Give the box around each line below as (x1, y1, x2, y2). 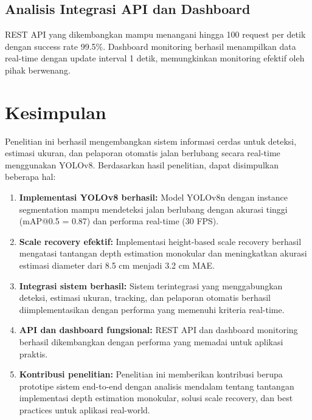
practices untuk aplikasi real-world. (19, 403, 150, 416)
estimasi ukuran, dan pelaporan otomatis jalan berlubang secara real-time (5, 146, 280, 159)
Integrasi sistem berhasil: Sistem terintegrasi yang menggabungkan (19, 279, 283, 292)
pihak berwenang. (5, 63, 71, 76)
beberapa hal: (5, 170, 56, 183)
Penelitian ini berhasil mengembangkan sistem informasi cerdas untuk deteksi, (5, 134, 297, 147)
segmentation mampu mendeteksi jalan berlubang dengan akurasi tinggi (19, 202, 288, 215)
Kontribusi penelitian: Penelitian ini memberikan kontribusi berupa (19, 368, 283, 380)
